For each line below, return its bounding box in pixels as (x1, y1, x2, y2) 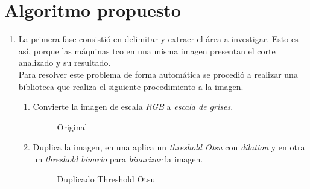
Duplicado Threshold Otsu (57, 173, 156, 185)
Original (57, 120, 87, 133)
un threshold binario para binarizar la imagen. (33, 152, 203, 165)
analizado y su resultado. (18, 56, 111, 69)
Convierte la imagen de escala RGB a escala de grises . (33, 100, 233, 113)
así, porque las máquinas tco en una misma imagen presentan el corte (18, 44, 276, 57)
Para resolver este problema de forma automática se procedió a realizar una (18, 68, 298, 80)
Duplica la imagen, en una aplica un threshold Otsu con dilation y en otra (33, 141, 305, 153)
